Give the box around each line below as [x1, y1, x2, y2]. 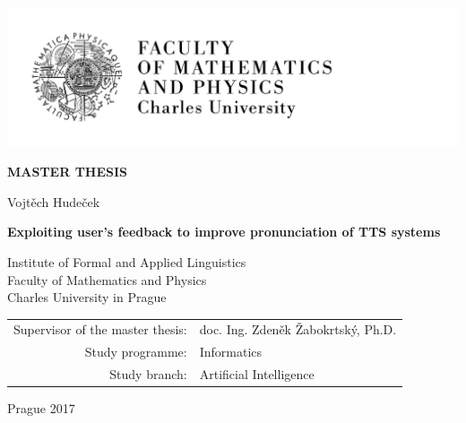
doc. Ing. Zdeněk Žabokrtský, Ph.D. [199, 320, 397, 339]
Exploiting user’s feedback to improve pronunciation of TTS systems [7, 222, 441, 241]
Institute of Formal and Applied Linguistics [7, 252, 246, 271]
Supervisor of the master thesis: [13, 320, 187, 339]
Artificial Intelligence [199, 365, 315, 384]
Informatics [199, 342, 263, 361]
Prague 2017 [7, 399, 75, 418]
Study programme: [84, 342, 187, 361]
